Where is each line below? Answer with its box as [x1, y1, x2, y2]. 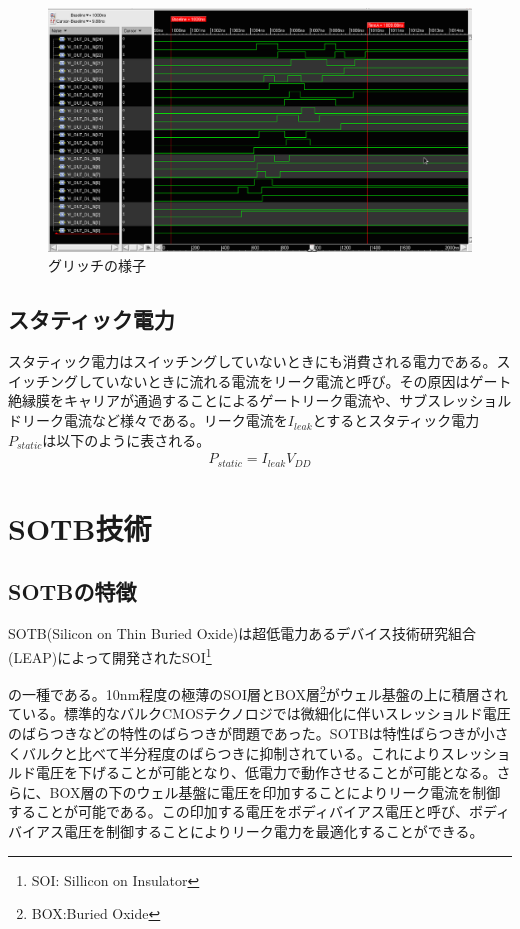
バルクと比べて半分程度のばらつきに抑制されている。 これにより [21, 742, 441, 763]
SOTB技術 [8, 507, 152, 548]
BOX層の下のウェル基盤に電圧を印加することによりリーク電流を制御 [49, 781, 501, 802]
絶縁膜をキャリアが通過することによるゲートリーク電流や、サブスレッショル [8, 390, 512, 411]
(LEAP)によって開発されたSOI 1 [8, 643, 212, 667]
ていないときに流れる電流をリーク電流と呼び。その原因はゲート [91, 370, 512, 391]
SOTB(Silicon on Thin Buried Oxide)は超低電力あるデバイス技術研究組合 [8, 623, 476, 644]
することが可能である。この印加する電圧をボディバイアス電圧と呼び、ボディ [8, 801, 510, 822]
